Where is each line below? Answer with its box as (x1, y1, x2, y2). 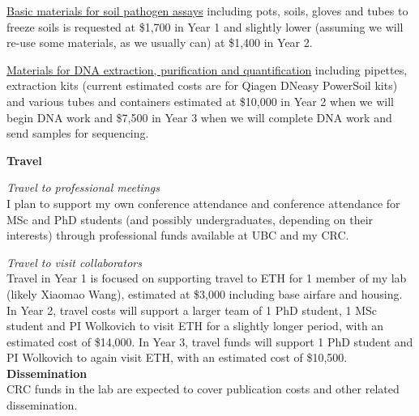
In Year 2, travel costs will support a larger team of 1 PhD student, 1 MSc (6, 301, 378, 318)
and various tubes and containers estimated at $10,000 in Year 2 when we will (6, 92, 394, 109)
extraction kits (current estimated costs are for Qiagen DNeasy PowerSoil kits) (6, 77, 398, 94)
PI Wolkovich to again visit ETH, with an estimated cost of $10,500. (6, 349, 348, 366)
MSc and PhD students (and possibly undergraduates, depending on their (6, 210, 374, 227)
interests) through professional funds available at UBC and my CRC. (6, 227, 349, 244)
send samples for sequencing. (6, 125, 149, 142)
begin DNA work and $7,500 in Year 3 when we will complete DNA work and (6, 108, 392, 125)
